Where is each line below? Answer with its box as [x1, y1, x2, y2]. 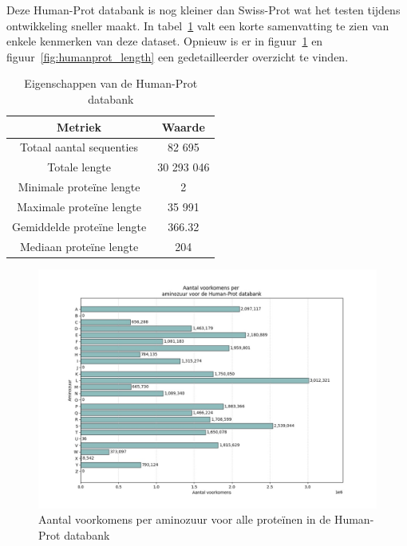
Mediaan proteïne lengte [19, 238, 139, 254]
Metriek [57, 118, 102, 135]
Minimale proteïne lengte [18, 179, 140, 195]
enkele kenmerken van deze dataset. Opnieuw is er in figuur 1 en [6, 33, 323, 49]
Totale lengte [47, 159, 111, 175]
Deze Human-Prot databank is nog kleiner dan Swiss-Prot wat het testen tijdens [6, 2, 401, 18]
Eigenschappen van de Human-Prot [24, 75, 198, 92]
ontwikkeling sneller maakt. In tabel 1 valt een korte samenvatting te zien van [6, 17, 389, 33]
